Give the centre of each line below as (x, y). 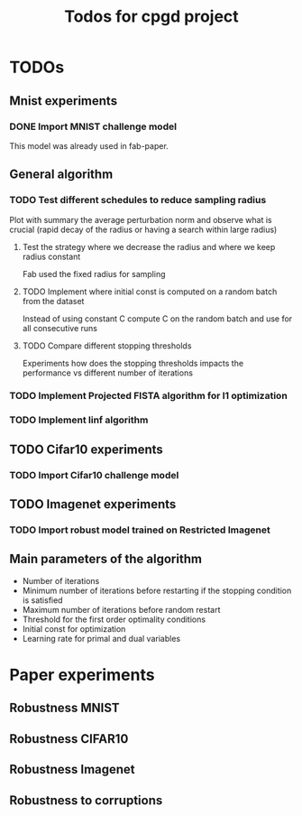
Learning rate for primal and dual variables (101, 638)
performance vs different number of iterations (108, 373)
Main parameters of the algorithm (106, 559)
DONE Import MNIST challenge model (93, 126)
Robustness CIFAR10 (69, 739)
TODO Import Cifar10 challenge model (94, 475)
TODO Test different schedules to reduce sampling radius (138, 200)
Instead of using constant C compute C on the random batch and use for (157, 319)
